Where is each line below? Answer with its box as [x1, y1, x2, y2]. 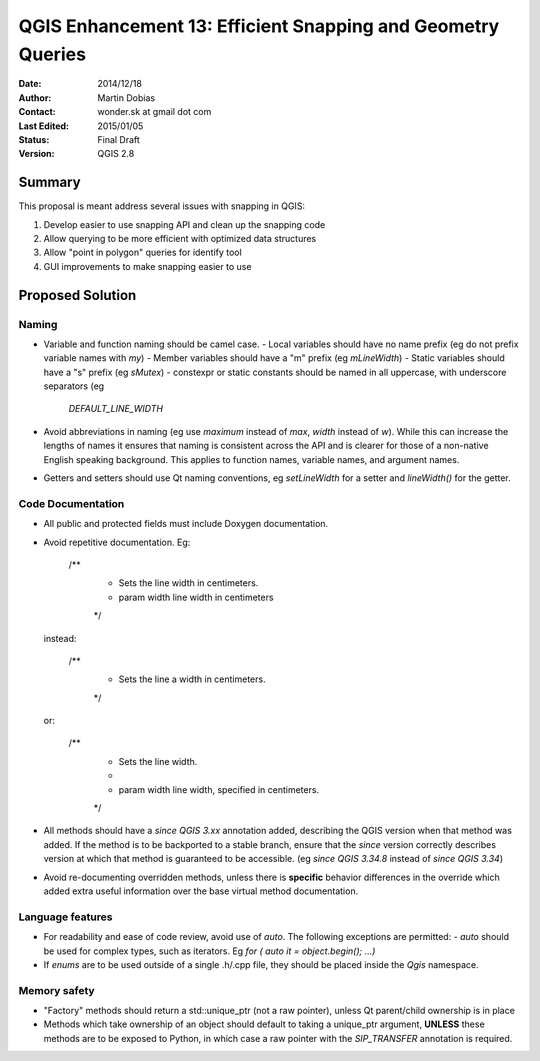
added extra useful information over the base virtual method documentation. [43, 885, 359, 897]
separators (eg [43, 380, 105, 392]
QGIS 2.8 [97, 148, 135, 160]
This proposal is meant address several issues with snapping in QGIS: [18, 200, 305, 212]
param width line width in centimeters [118, 591, 274, 603]
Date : [18, 78, 42, 90]
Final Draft [97, 133, 140, 145]
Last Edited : [18, 120, 70, 132]
